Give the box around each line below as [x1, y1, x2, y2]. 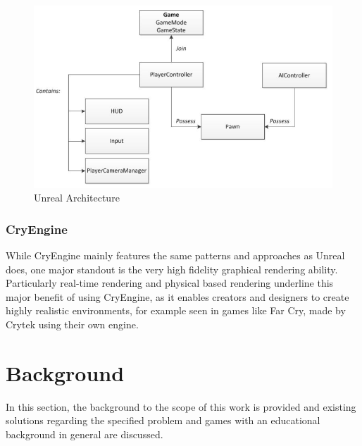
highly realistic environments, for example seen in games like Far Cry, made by [6, 303, 346, 318]
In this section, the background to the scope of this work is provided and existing [6, 399, 356, 414]
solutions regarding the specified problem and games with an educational [6, 413, 320, 428]
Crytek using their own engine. [6, 316, 139, 331]
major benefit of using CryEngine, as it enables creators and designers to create [6, 289, 349, 304]
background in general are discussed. [6, 426, 163, 441]
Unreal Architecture [34, 190, 120, 205]
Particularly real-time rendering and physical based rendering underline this [6, 275, 334, 290]
